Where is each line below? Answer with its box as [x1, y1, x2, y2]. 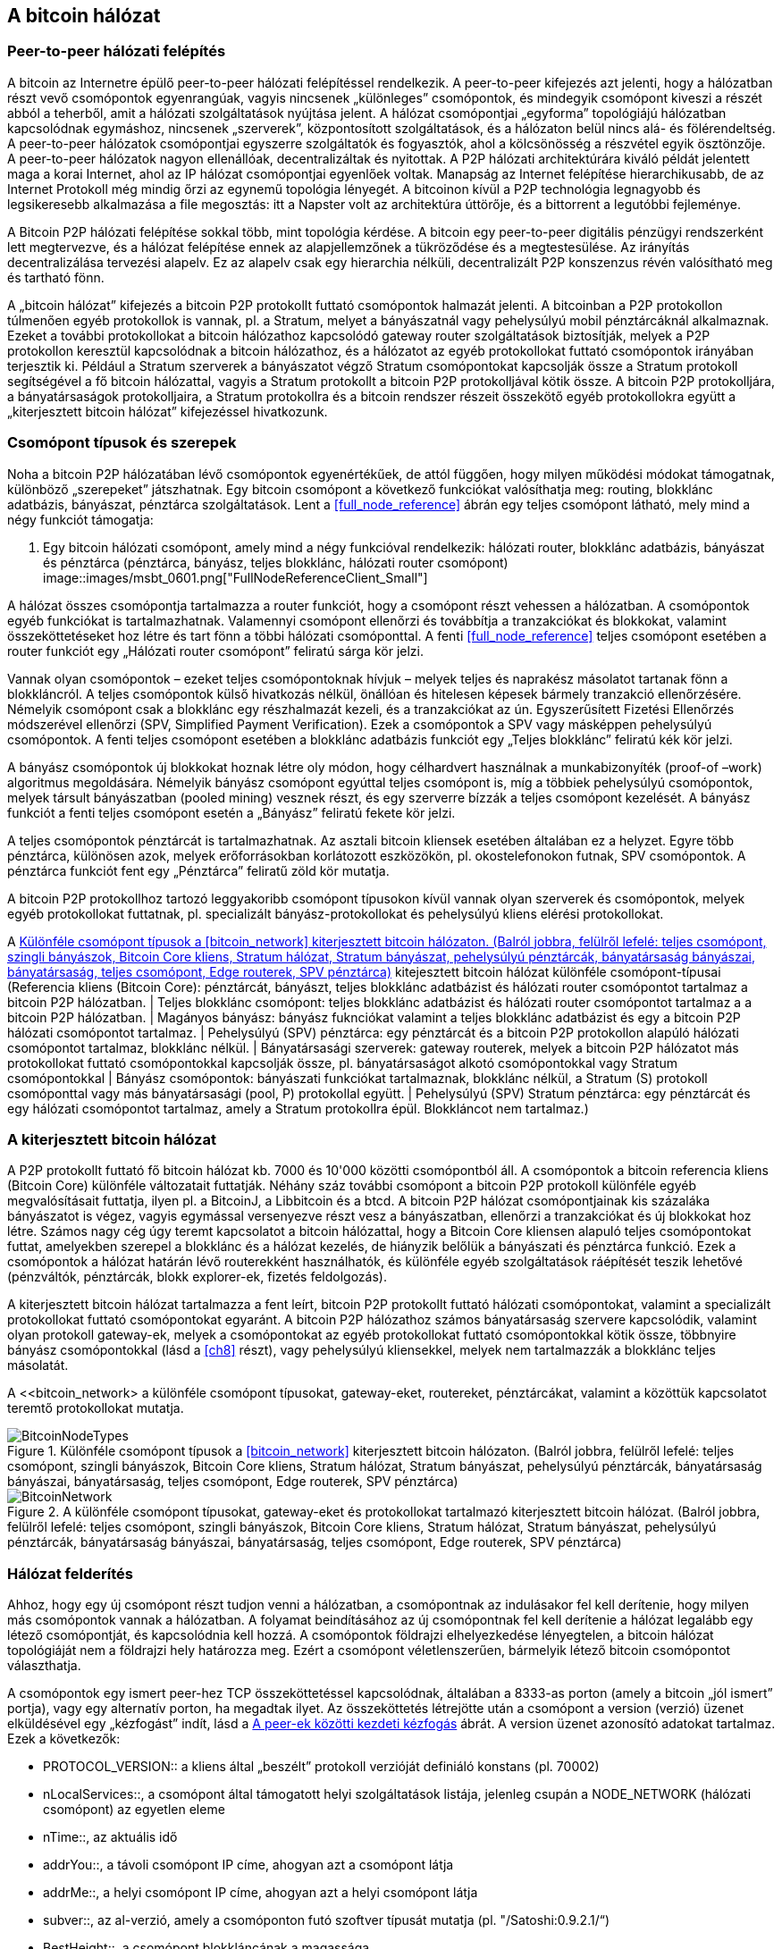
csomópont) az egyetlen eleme [43, 1802, 225, 1818]
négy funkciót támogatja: [7, 511, 154, 527]
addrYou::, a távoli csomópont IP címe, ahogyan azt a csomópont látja [43, 1857, 454, 1873]
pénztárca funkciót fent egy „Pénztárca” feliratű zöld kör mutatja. [7, 862, 390, 878]
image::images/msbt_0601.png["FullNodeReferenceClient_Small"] [43, 569, 428, 585]
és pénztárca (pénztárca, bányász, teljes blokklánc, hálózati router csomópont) [43, 554, 509, 570]
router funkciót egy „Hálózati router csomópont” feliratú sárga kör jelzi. [7, 643, 424, 659]
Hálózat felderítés [7, 1564, 133, 1583]
